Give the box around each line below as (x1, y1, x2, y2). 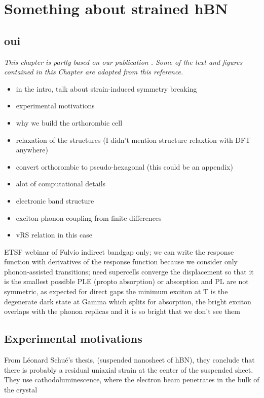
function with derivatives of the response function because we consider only (4, 256, 238, 267)
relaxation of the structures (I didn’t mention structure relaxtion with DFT (16, 134, 251, 145)
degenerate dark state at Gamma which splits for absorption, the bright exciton (4, 296, 251, 306)
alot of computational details (16, 178, 106, 189)
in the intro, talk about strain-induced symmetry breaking (16, 83, 197, 94)
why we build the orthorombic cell (16, 117, 123, 128)
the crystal (4, 384, 37, 394)
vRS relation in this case (16, 229, 92, 240)
